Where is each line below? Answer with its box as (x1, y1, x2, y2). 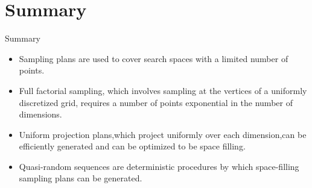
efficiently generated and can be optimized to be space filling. (19, 140, 246, 152)
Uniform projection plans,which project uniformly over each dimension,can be (19, 128, 307, 140)
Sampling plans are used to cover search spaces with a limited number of (19, 52, 288, 64)
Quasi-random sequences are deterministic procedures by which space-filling (19, 160, 299, 172)
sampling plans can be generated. (19, 172, 142, 184)
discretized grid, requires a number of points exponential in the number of (19, 96, 293, 108)
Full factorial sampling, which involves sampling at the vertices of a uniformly (19, 84, 307, 96)
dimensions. (19, 108, 62, 121)
